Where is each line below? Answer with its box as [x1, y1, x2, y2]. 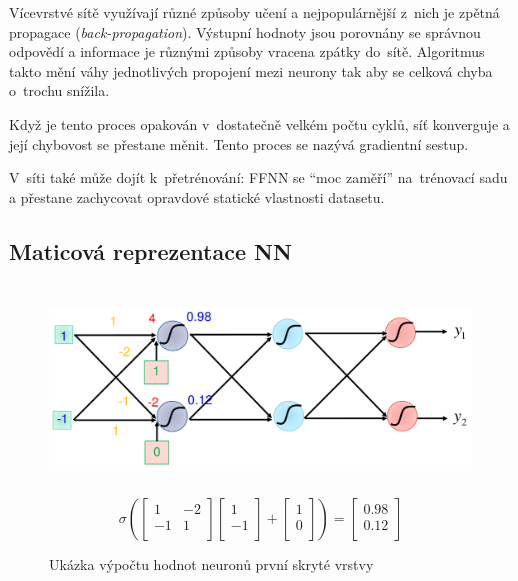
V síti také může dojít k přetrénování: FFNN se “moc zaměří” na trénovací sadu [9, 167, 508, 188]
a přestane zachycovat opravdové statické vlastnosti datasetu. [9, 186, 385, 207]
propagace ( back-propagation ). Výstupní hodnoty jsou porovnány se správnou [9, 21, 481, 42]
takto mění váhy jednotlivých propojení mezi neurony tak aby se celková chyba [9, 60, 493, 81]
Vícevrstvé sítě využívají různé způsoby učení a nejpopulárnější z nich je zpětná [9, 2, 500, 22]
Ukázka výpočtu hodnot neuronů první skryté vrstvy [49, 554, 374, 575]
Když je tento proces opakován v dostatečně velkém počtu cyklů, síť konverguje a [9, 113, 510, 134]
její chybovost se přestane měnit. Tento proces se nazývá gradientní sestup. [9, 133, 469, 154]
